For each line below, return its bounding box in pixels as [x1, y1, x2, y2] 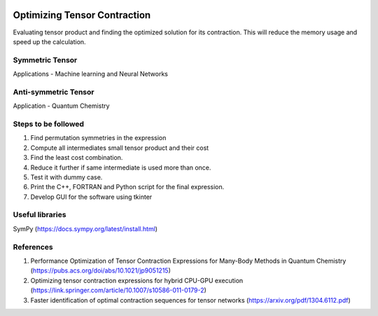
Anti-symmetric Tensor [13, 87, 94, 97]
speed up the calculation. [13, 37, 87, 46]
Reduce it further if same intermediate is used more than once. [30, 163, 211, 172]
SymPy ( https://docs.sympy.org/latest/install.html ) [13, 224, 157, 233]
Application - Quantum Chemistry [13, 102, 110, 110]
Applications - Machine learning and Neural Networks [13, 70, 168, 78]
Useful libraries [13, 210, 66, 220]
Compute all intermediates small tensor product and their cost [30, 144, 209, 152]
